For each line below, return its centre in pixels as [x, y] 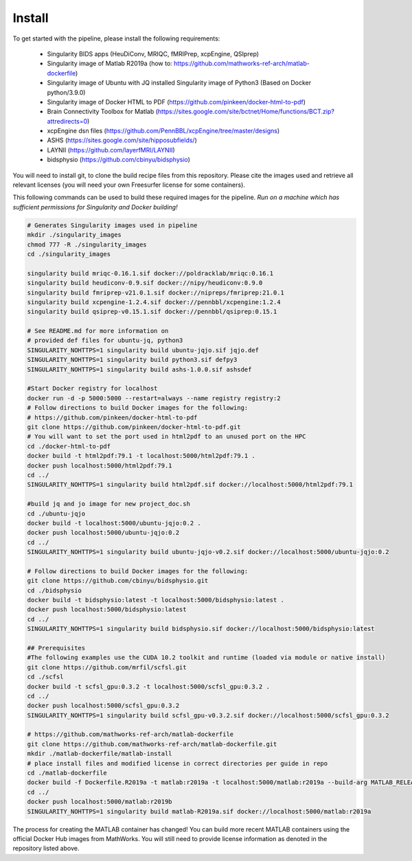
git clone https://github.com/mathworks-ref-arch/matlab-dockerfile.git [152, 744]
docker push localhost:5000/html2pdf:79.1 [100, 466]
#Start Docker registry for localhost [92, 389]
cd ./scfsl [45, 677]
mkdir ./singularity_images [74, 235]
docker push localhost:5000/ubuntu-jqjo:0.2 [103, 533]
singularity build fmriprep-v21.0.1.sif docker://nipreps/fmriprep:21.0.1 [156, 292]
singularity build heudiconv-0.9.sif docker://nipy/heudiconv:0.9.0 [145, 283]
